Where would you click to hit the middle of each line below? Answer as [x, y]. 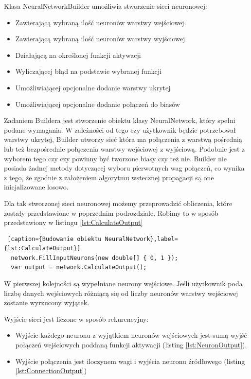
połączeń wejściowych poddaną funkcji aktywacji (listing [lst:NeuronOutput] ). [131, 345]
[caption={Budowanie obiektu [54, 239]
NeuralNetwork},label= [141, 239]
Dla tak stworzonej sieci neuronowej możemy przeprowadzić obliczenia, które [118, 203]
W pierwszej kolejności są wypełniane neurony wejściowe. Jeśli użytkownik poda [123, 284]
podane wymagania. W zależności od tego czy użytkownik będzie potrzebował [120, 129]
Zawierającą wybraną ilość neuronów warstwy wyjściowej [100, 39]
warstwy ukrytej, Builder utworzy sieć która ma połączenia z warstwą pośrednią [123, 139]
